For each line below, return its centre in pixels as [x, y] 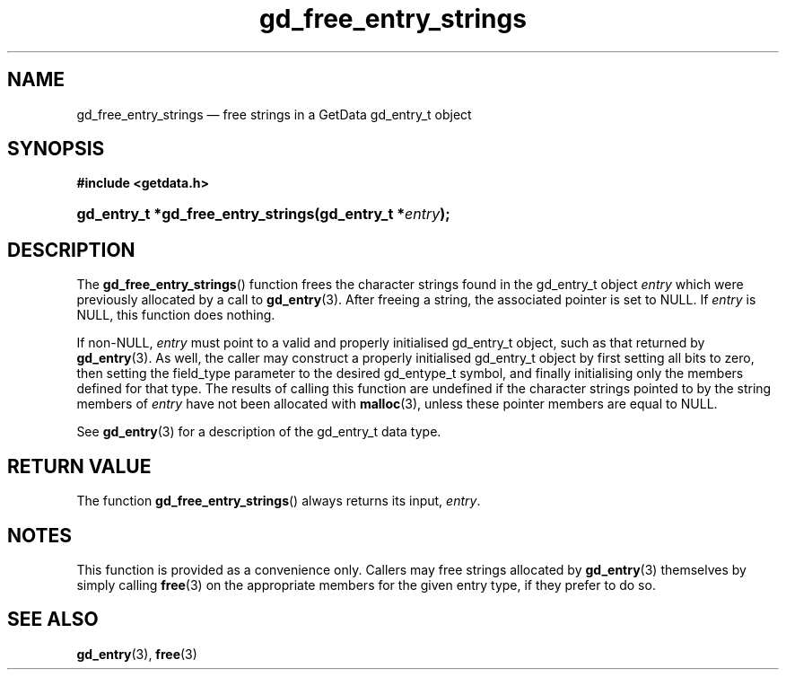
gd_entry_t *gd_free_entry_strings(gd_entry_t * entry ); [263, 214]
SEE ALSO [53, 620]
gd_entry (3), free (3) [137, 654]
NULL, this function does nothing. [176, 315]
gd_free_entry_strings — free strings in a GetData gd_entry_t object [274, 114]
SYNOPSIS [56, 149]
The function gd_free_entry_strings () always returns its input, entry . [279, 501]
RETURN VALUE [79, 466]
